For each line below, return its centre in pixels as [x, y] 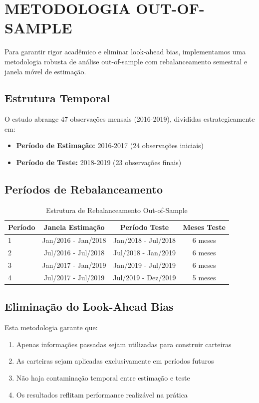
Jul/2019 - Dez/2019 [144, 277]
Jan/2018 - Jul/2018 [144, 240]
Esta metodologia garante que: [51, 327]
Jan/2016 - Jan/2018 [74, 240]
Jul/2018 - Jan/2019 [144, 253]
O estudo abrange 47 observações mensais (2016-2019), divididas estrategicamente [130, 119]
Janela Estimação [74, 227]
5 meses [204, 277]
